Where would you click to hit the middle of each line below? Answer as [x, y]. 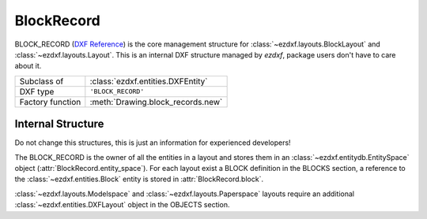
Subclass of [42, 81]
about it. [28, 66]
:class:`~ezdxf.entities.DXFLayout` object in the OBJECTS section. [122, 205]
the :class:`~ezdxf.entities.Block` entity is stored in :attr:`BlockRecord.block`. [139, 179]
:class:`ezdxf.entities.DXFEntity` [149, 81]
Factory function [50, 102]
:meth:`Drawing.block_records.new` [156, 102]
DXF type [37, 91]
